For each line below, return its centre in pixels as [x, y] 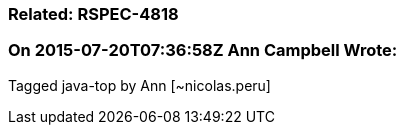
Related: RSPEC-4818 [93, 14]
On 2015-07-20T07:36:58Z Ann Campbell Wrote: [203, 50]
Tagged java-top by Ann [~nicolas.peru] [139, 85]
